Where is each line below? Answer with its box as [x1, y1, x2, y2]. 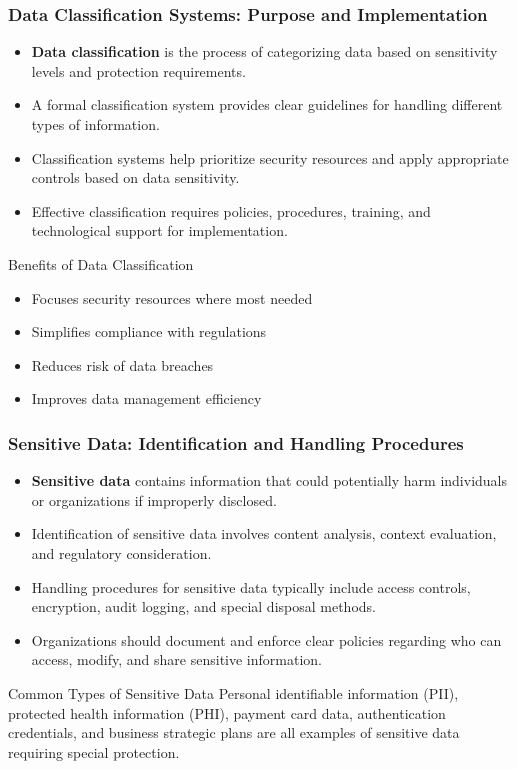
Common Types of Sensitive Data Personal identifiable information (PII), [8, 682, 459, 703]
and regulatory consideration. [31, 542, 212, 563]
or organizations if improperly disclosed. [31, 489, 277, 510]
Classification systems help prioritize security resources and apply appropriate [31, 147, 509, 168]
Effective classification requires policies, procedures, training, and [31, 200, 431, 221]
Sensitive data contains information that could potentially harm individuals [31, 470, 508, 491]
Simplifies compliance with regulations [31, 321, 267, 342]
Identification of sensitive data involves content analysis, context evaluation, [31, 523, 497, 544]
